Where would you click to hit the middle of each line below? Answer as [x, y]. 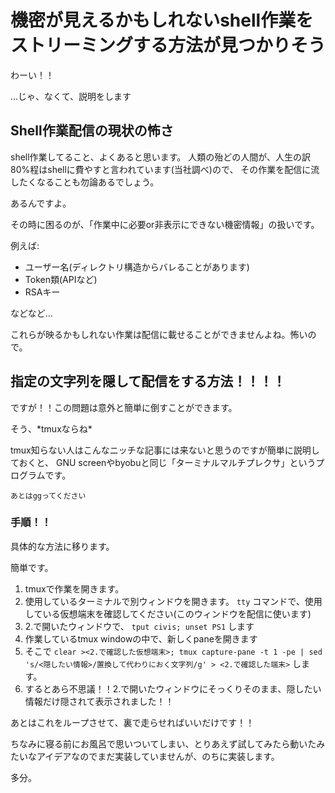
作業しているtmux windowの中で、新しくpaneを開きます [141, 638]
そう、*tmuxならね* [51, 428]
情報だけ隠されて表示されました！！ [99, 701]
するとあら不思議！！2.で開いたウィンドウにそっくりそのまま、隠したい [173, 688]
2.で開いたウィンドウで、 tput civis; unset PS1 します [139, 626]
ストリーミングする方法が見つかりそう [168, 45]
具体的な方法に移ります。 [62, 546]
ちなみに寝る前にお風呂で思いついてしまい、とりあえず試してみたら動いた [163, 743]
